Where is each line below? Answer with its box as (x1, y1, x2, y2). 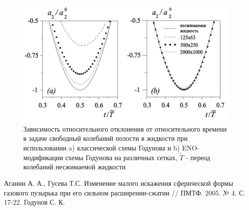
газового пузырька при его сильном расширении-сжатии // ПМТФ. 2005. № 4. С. (4, 187, 246, 197)
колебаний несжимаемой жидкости (23, 162, 126, 172)
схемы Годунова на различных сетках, (65, 152, 178, 162)
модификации (23, 152, 63, 162)
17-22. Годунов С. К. (4, 197, 65, 207)
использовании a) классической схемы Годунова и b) (23, 143, 180, 153)
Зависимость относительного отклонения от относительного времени (23, 123, 227, 134)
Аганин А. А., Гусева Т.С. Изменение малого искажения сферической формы (4, 178, 233, 188)
